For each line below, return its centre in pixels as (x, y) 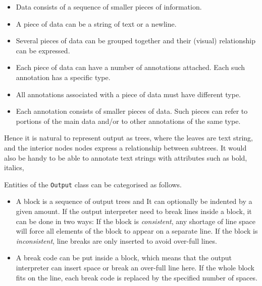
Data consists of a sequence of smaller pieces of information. (109, 7)
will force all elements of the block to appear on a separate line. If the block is (137, 231)
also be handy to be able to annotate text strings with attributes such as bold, (126, 157)
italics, (14, 167)
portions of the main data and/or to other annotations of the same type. (128, 121)
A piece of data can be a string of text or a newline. (96, 23)
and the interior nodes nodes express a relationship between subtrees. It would (125, 147)
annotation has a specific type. (63, 77)
